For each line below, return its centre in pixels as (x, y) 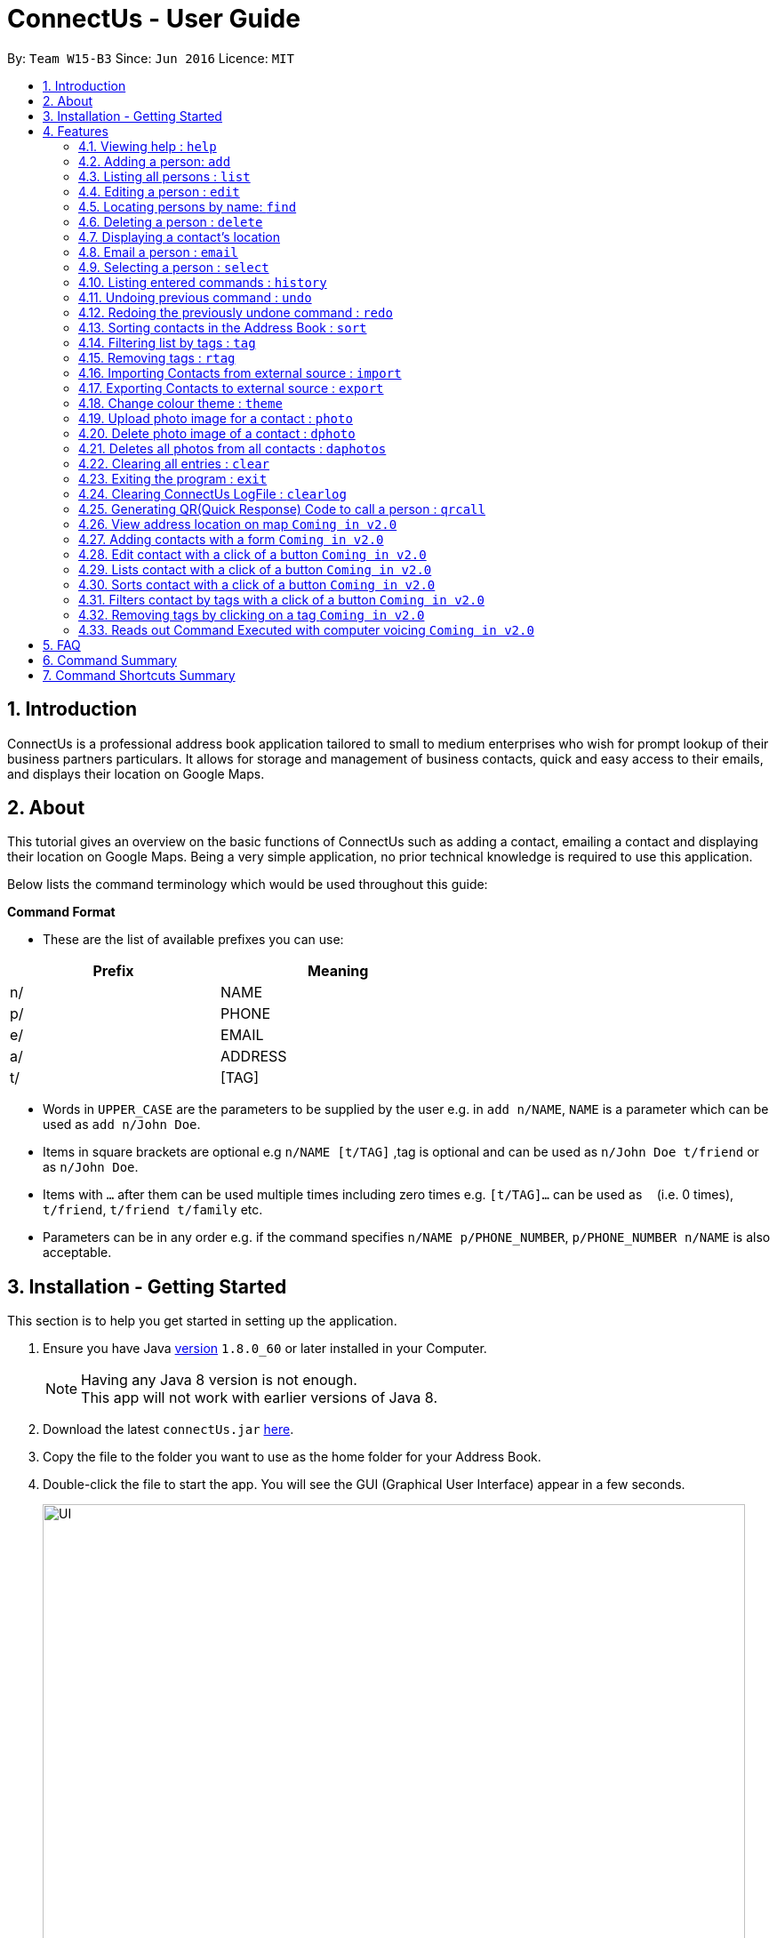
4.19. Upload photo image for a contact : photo (216, 418)
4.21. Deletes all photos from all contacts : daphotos (232, 448)
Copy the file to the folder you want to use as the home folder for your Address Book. (292, 1457)
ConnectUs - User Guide (154, 19)
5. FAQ (62, 645)
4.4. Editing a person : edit (159, 191)
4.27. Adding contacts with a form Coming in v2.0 (231, 539)
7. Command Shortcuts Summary (139, 675)
